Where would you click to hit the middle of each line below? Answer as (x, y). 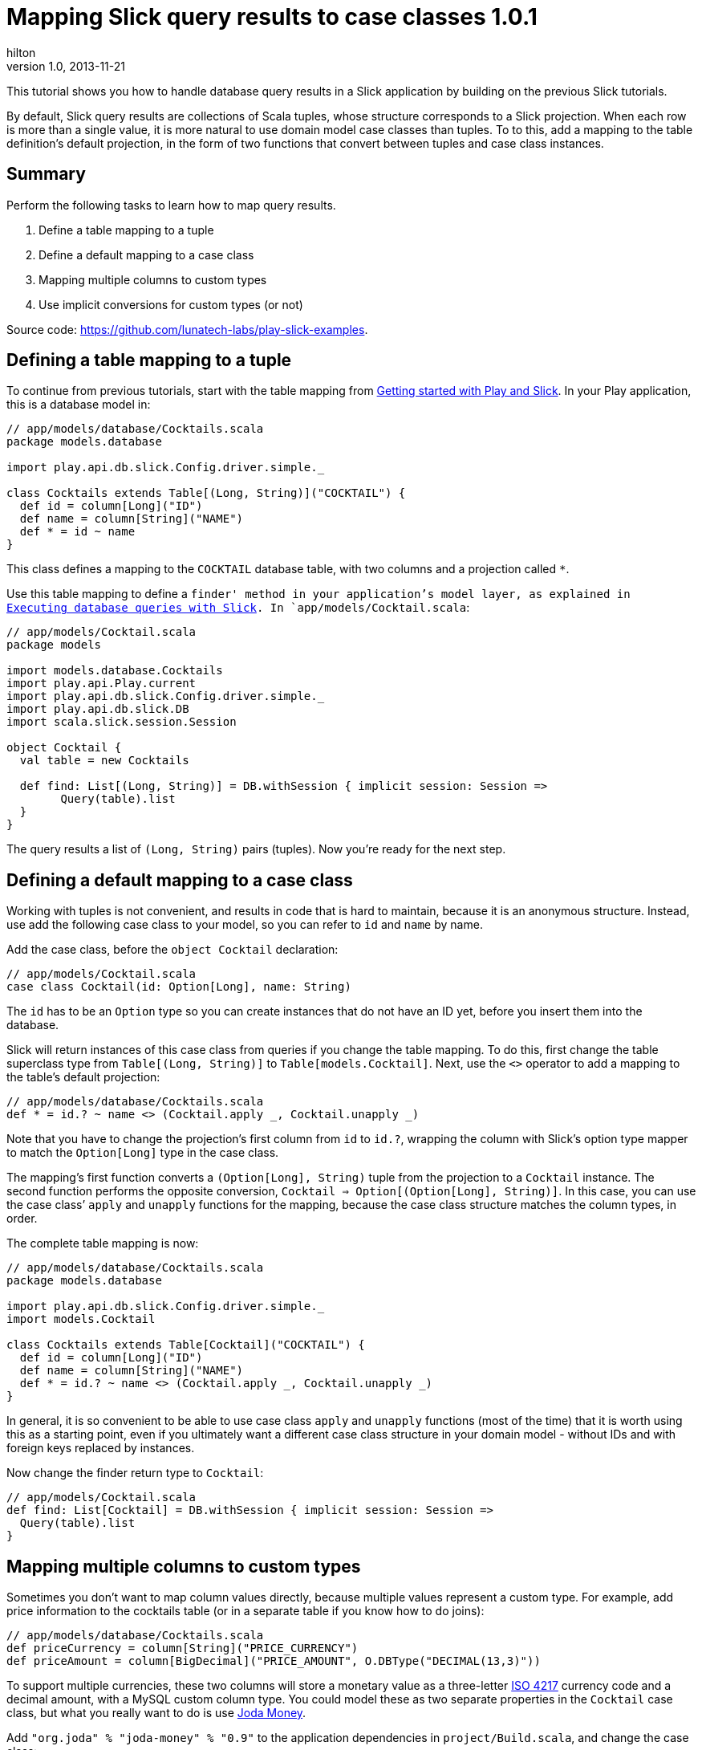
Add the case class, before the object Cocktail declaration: (172, 950)
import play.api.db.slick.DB (98, 709)
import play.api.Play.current (101, 684)
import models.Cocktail (81, 1319)
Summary (46, 174)
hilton (21, 52)
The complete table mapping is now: (103, 1243)
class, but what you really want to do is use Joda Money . (156, 1713)
